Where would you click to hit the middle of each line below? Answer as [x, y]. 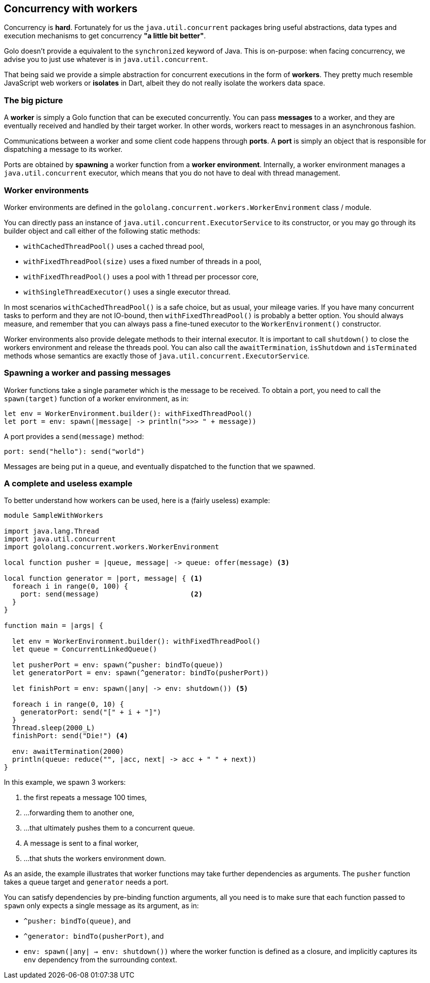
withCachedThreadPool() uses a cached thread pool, [114, 246]
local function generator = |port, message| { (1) [103, 579]
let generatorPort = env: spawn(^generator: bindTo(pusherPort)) [140, 673]
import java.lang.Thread [52, 531]
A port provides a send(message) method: [74, 436]
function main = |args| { [54, 626]
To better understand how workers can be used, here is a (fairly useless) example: [137, 501]
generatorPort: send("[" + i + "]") [91, 712]
